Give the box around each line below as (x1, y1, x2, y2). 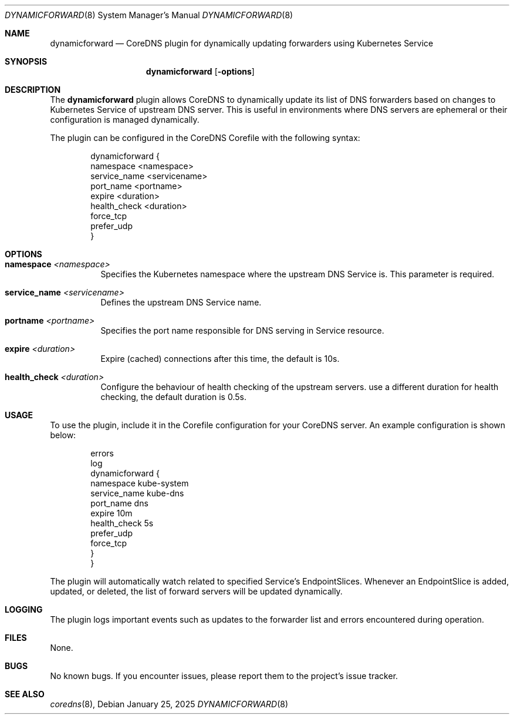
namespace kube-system (90, 478, 189, 488)
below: (50, 430, 76, 440)
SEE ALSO (5, 689, 45, 699)
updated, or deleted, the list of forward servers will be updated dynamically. (50, 586, 343, 596)
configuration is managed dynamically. (50, 115, 199, 125)
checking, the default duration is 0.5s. (100, 392, 246, 402)
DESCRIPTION (5, 85, 61, 95)
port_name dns (90, 498, 148, 508)
